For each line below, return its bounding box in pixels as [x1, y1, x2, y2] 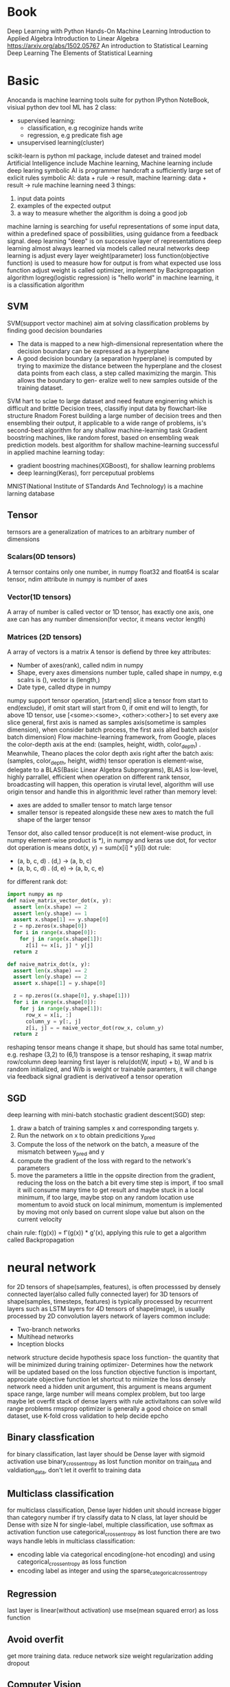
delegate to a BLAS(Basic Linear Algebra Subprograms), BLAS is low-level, [7, 765, 218, 774]
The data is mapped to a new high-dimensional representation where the [16, 339, 224, 348]
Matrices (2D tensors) [7, 633, 82, 642]
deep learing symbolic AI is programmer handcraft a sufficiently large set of [7, 166, 221, 174]
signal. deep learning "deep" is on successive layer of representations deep [7, 237, 222, 245]
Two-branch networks [16, 1325, 80, 1333]
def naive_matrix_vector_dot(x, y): [7, 897, 112, 904]
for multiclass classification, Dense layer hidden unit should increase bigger [7, 1505, 221, 1514]
